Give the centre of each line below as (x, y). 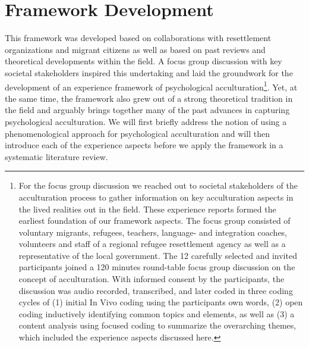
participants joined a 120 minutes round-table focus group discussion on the (157, 267)
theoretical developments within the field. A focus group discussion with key (144, 61)
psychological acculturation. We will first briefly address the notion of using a (146, 121)
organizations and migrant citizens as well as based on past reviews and (135, 49)
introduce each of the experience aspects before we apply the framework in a (144, 145)
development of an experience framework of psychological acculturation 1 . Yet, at (151, 86)
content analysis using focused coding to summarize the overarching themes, (157, 325)
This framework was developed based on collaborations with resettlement (138, 38)
